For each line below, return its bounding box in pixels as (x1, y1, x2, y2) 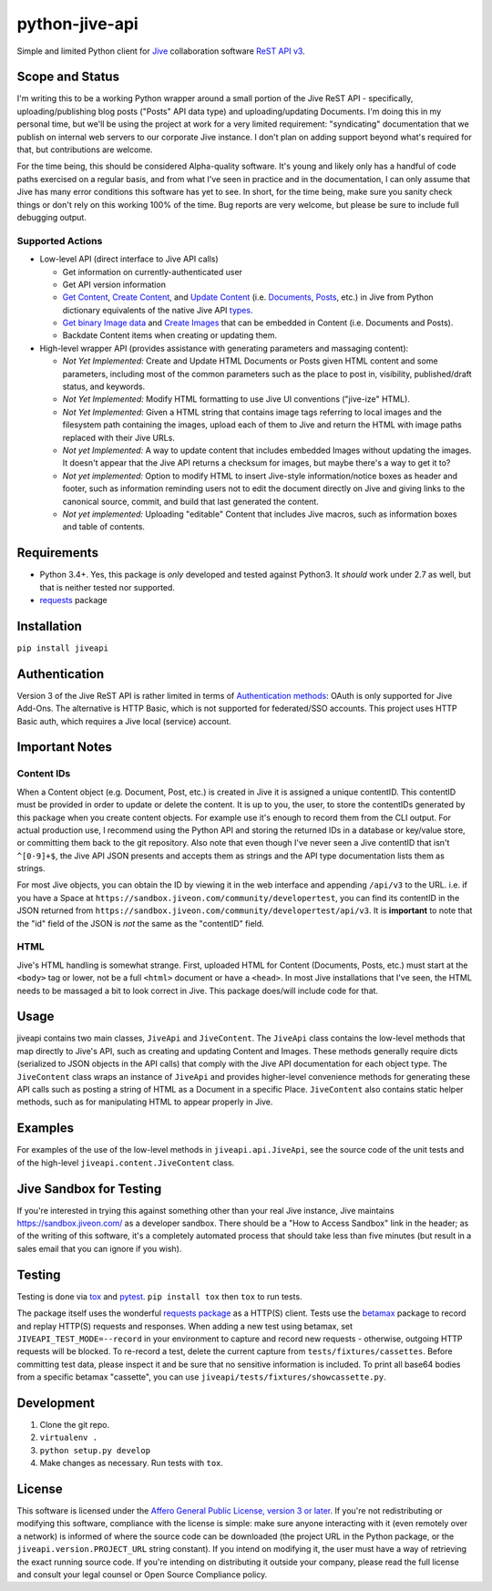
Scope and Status (16, 69, 120, 85)
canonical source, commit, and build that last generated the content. (62, 496, 319, 507)
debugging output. (16, 211, 87, 222)
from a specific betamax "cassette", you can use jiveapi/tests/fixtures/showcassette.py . (16, 1371, 386, 1382)
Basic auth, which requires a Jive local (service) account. (16, 715, 231, 726)
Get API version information (62, 279, 166, 290)
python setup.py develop (39, 1445, 150, 1455)
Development (16, 1395, 96, 1411)
